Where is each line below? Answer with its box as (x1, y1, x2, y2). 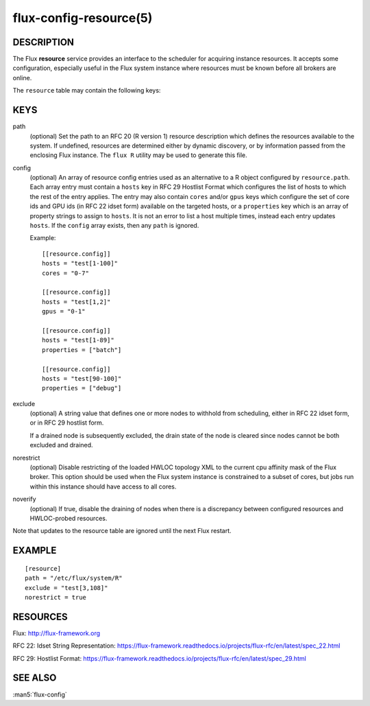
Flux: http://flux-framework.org (12, 628, 101, 637)
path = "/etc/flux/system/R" (25, 574, 123, 583)
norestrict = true (25, 593, 87, 601)
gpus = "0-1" (42, 307, 86, 316)
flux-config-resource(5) (12, 10, 153, 25)
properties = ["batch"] (42, 346, 122, 353)
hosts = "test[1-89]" (42, 336, 114, 344)
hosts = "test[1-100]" (42, 259, 119, 268)
